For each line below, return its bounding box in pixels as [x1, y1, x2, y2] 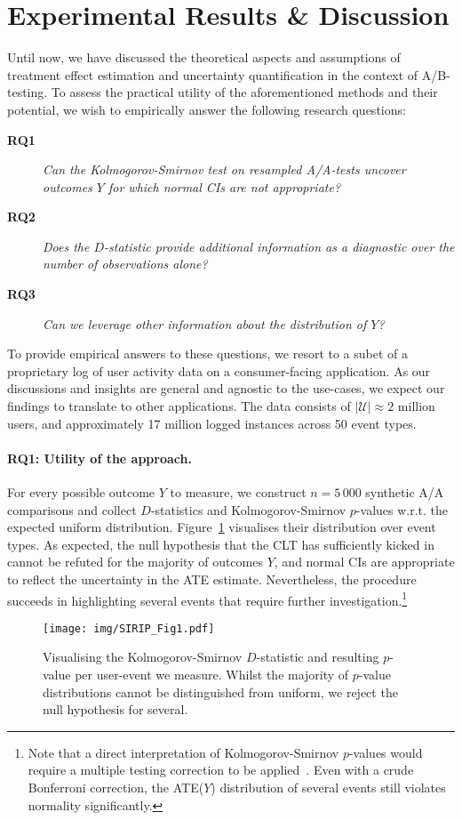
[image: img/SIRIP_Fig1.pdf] [43, 622, 215, 635]
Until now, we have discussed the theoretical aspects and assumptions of [7, 48, 401, 67]
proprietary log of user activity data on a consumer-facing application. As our [7, 361, 431, 380]
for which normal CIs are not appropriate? [108, 177, 341, 196]
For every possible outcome [7, 483, 155, 502]
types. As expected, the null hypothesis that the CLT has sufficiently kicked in [7, 535, 434, 553]
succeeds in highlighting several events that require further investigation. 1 [7, 588, 408, 609]
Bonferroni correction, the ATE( [28, 778, 204, 797]
